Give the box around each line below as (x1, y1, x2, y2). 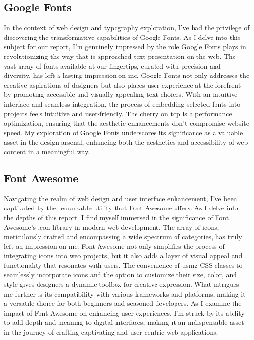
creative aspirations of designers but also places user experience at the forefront (4, 79, 241, 90)
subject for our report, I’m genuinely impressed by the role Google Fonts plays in (4, 41, 246, 52)
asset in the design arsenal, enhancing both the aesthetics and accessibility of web (4, 137, 248, 147)
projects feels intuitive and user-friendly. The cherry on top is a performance (4, 108, 232, 118)
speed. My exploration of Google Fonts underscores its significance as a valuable (4, 127, 243, 137)
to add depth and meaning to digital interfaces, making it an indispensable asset (4, 317, 244, 327)
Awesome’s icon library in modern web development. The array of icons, (4, 222, 219, 232)
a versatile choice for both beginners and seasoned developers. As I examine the (4, 298, 242, 308)
